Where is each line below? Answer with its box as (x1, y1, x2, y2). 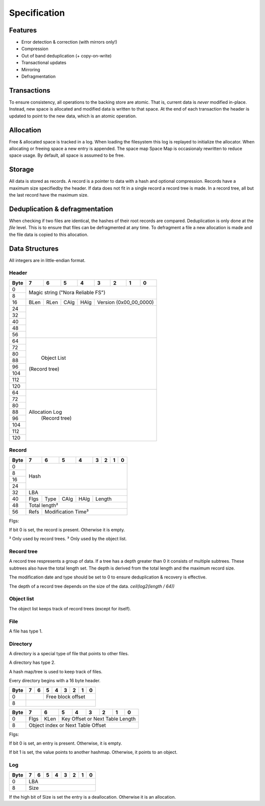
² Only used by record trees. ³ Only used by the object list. (9, 536, 127, 542)
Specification (9, 7, 65, 18)
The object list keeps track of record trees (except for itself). (9, 605, 131, 611)
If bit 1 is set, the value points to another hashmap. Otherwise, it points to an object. (9, 749, 178, 755)
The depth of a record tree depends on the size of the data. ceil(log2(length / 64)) (9, 583, 175, 589)
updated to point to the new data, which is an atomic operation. (9, 113, 137, 119)
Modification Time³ (44, 508, 89, 515)
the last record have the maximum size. (9, 192, 89, 198)
